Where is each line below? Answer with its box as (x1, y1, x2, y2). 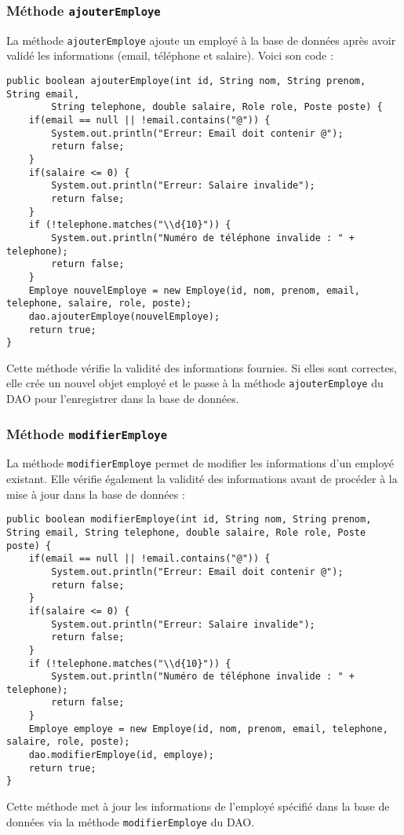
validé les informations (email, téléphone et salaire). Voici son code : (6, 47, 333, 64)
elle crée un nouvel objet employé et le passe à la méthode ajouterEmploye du (6, 375, 384, 391)
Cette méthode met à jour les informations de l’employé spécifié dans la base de (6, 798, 390, 815)
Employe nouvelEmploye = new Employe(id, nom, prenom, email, (28, 284, 361, 296)
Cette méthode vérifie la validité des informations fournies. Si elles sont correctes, (6, 359, 398, 375)
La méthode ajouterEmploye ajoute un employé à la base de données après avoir (6, 31, 396, 48)
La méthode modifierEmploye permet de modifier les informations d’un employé (6, 455, 395, 471)
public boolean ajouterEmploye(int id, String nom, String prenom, (6, 75, 366, 87)
